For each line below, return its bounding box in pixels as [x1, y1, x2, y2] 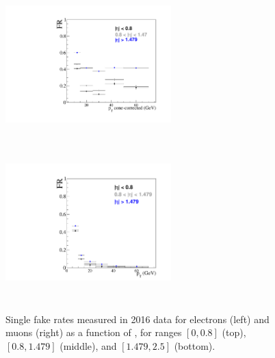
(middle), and [60, 338, 117, 353]
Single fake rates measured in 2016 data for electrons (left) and [5, 311, 270, 326]
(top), [222, 325, 246, 340]
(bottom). [174, 338, 215, 353]
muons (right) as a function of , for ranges [5, 325, 182, 340]
